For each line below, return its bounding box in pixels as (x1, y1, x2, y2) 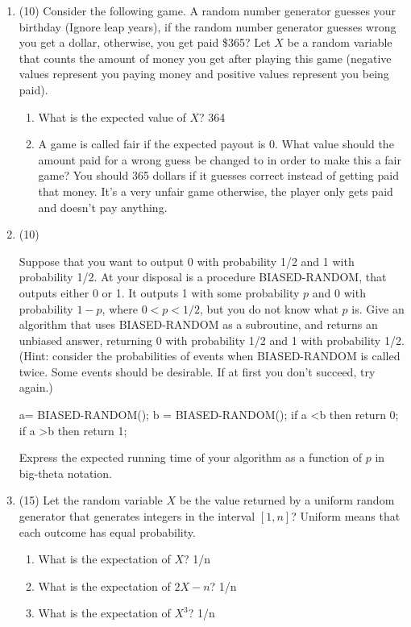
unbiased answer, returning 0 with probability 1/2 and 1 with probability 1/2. (19, 331, 405, 348)
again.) (19, 379, 53, 396)
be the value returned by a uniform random (179, 492, 395, 509)
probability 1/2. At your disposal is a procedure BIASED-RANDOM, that (19, 268, 387, 285)
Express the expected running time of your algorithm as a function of (19, 449, 363, 466)
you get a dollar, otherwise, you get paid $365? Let (19, 34, 271, 51)
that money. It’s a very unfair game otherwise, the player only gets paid (38, 182, 393, 199)
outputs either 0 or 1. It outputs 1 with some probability (19, 284, 300, 301)
